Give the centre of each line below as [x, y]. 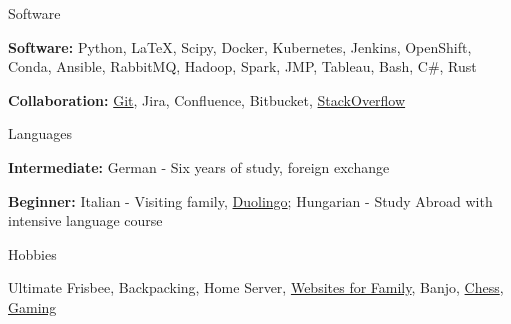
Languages [40, 133]
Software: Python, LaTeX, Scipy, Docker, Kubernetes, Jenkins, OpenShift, [240, 46]
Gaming [32, 306]
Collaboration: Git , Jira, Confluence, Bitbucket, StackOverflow [207, 99]
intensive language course [85, 220]
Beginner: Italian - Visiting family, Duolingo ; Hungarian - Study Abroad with [250, 200]
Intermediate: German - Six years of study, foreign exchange [199, 166]
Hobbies [32, 253]
